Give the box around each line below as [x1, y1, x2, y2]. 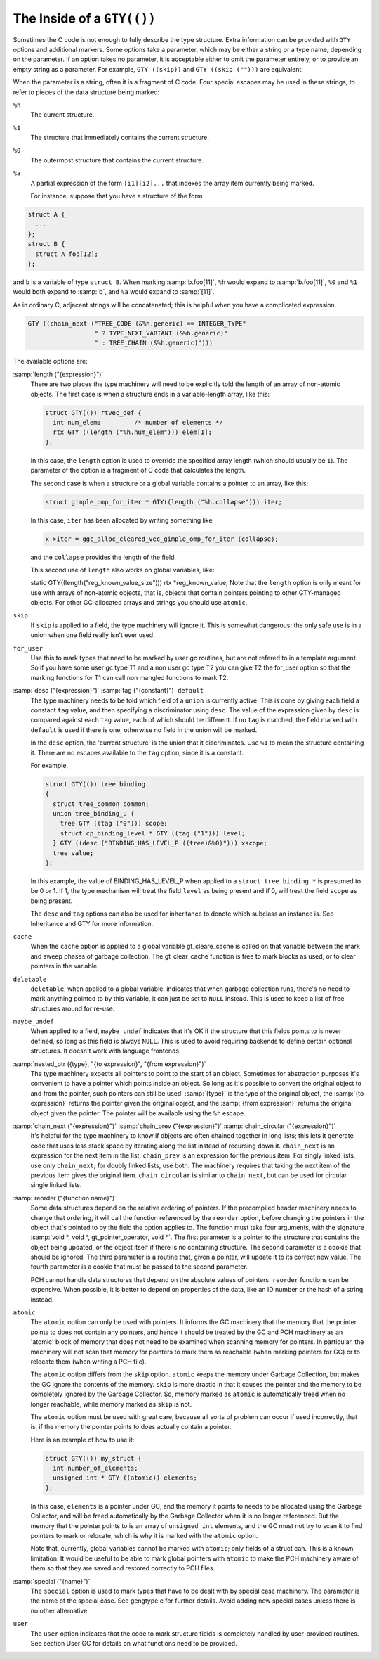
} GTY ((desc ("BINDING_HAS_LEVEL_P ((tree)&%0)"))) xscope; [53, 839, 268, 847]
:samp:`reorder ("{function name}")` [13, 1193, 117, 1202]
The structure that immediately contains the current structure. [30, 134, 210, 142]
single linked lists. [30, 1181, 82, 1189]
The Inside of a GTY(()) [13, 11, 156, 26]
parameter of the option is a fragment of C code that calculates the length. [30, 466, 246, 475]
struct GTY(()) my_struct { [45, 1454, 142, 1462]
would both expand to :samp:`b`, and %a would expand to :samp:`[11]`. [13, 288, 215, 296]
